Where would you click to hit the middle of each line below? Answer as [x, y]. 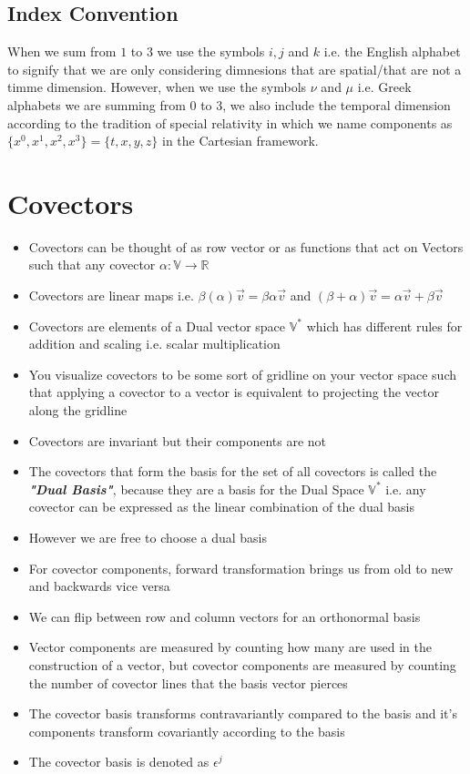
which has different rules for [384, 326]
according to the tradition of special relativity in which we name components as [230, 122]
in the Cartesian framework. [240, 141]
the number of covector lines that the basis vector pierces [188, 682]
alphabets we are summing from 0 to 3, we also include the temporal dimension [229, 104]
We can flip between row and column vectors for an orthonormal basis [225, 616]
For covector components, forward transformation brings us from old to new [241, 568]
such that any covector [92, 265]
